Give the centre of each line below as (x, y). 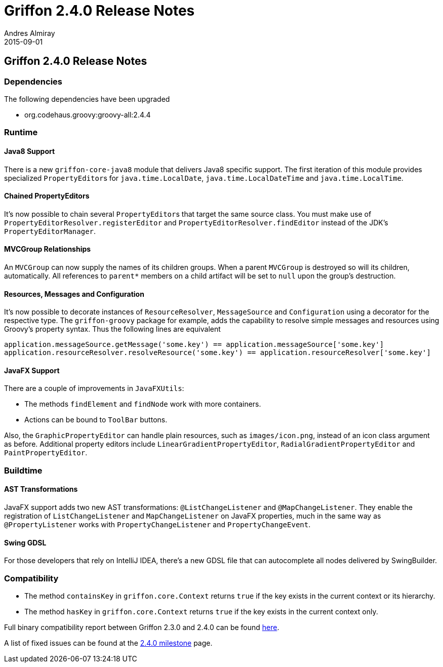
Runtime (21, 132)
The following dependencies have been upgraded (87, 99)
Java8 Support (30, 151)
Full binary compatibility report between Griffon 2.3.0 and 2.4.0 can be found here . (142, 627)
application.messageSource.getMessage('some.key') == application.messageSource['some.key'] (194, 345)
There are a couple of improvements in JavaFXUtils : (94, 388)
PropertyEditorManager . (50, 231)
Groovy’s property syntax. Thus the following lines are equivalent (112, 329)
